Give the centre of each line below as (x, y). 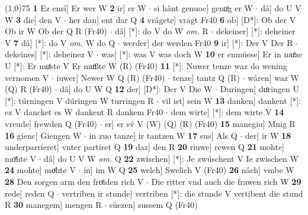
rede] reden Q (30, 193)
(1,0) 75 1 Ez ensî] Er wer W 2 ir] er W (76, 8)
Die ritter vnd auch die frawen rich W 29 (226, 181)
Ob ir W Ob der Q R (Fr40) (56, 31)
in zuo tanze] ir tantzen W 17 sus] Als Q (163, 135)
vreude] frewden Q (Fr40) (51, 123)
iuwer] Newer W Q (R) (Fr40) (111, 77)
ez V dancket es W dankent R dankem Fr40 (84, 112)
